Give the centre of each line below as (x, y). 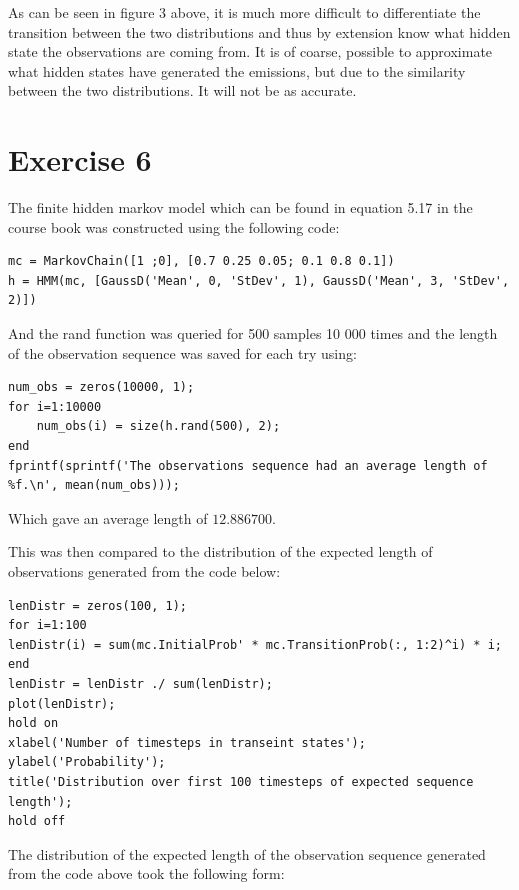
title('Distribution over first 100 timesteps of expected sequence (241, 781)
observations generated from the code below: (144, 571)
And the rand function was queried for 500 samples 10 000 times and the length (253, 333)
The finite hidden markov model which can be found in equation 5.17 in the (240, 207)
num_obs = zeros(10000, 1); (101, 387)
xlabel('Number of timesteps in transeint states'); (187, 742)
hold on (33, 723)
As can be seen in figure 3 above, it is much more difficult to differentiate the (244, 12)
